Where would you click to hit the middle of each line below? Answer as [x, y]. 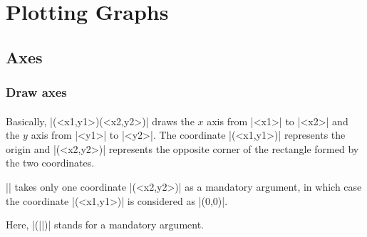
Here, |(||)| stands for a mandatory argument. [105, 225]
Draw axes [36, 92]
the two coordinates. [50, 163]
